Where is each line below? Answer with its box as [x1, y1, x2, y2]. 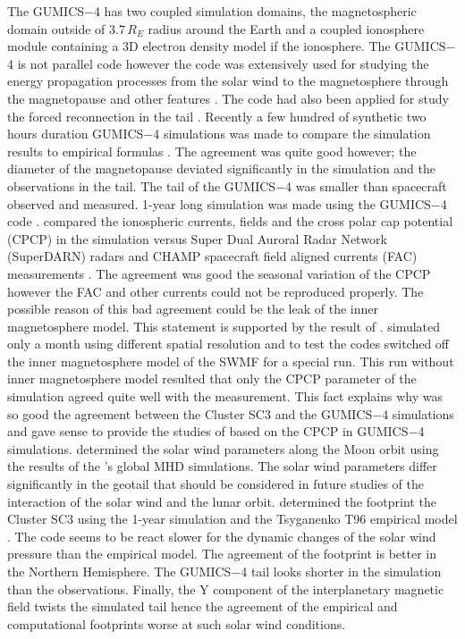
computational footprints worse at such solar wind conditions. [7, 614, 346, 633]
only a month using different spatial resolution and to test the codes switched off [7, 334, 450, 353]
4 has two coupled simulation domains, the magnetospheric [93, 2, 417, 20]
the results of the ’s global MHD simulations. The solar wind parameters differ [7, 457, 437, 475]
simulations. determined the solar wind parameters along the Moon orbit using [7, 439, 439, 458]
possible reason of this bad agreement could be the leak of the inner [7, 299, 378, 318]
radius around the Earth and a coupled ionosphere [148, 19, 425, 38]
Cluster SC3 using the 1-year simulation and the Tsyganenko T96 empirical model [7, 509, 458, 528]
